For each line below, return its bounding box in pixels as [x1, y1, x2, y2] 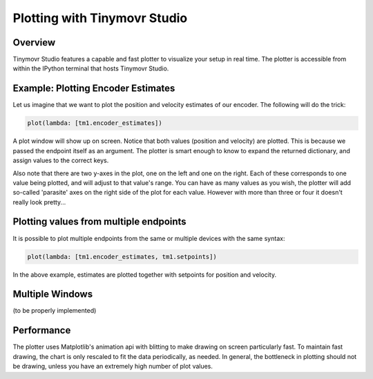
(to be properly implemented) [12, 307, 97, 315]
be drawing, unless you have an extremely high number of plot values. [12, 362, 213, 371]
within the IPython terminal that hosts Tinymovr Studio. [12, 64, 169, 72]
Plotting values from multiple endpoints [12, 216, 186, 228]
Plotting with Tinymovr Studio [12, 10, 188, 26]
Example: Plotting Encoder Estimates [12, 83, 175, 95]
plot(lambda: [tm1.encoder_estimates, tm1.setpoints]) [27, 253, 217, 260]
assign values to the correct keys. [12, 156, 109, 165]
